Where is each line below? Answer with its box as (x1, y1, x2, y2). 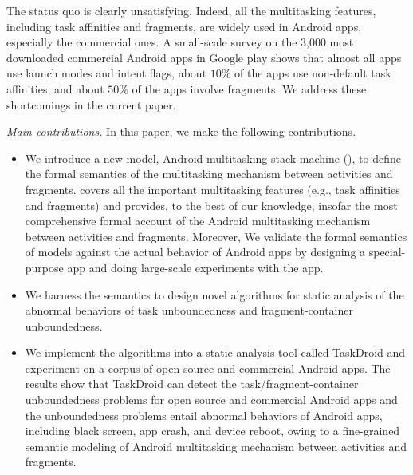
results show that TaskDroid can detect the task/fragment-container (25, 375, 359, 392)
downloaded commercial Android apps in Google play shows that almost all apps (6, 49, 402, 65)
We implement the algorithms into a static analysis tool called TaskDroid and (25, 344, 406, 361)
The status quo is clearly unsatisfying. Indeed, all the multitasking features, (6, 2, 376, 18)
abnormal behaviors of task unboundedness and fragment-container (25, 302, 353, 319)
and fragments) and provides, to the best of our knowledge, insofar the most (25, 196, 398, 213)
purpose (25, 259, 64, 275)
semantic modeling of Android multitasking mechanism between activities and (25, 437, 407, 454)
